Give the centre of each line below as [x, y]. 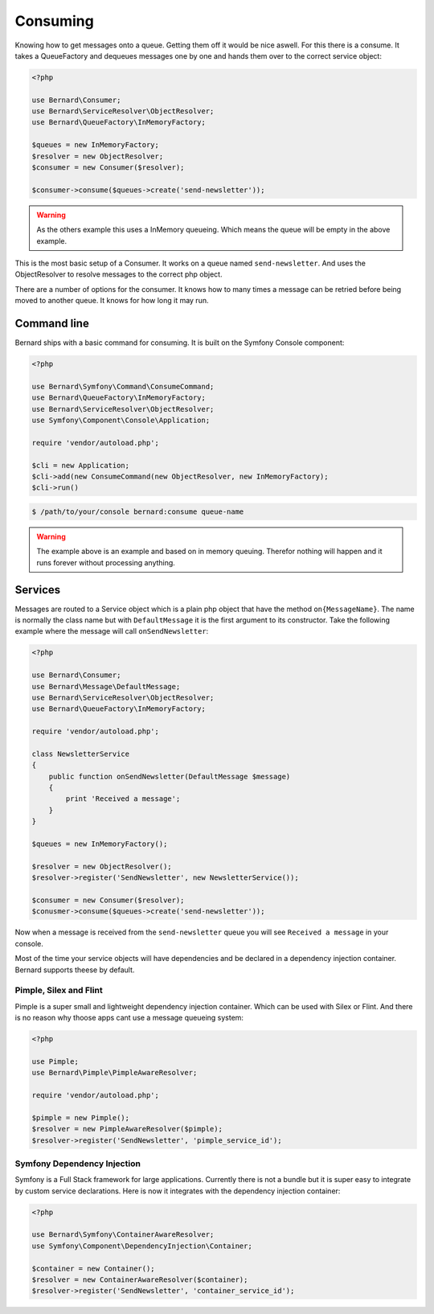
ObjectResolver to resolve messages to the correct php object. [119, 274]
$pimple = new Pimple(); [81, 1117]
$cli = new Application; [81, 465]
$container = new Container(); [94, 1268]
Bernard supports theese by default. [75, 970]
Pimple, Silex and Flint [59, 991]
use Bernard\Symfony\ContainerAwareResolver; [123, 1235]
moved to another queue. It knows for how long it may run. [112, 301]
